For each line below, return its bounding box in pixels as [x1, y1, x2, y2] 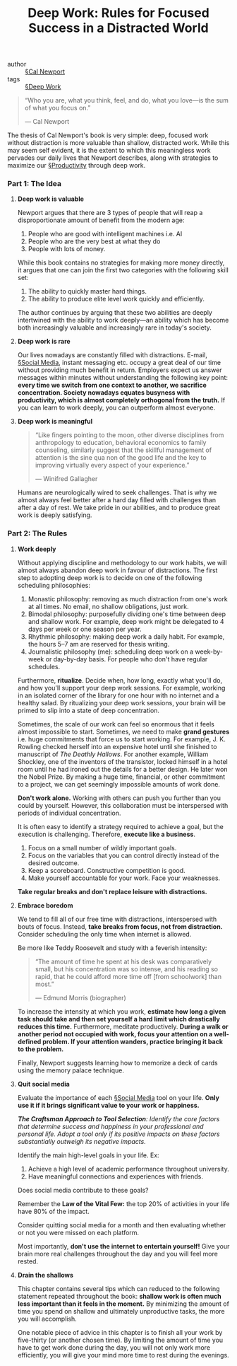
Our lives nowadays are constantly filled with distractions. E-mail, [17, 351, 208, 359]
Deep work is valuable [17, 195, 85, 203]
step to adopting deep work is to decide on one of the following [17, 573, 202, 581]
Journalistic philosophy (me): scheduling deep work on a [28, 647, 194, 656]
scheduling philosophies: [17, 581, 90, 589]
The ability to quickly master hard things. [28, 287, 147, 296]
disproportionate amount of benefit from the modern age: [17, 216, 185, 224]
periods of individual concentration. [17, 809, 121, 817]
